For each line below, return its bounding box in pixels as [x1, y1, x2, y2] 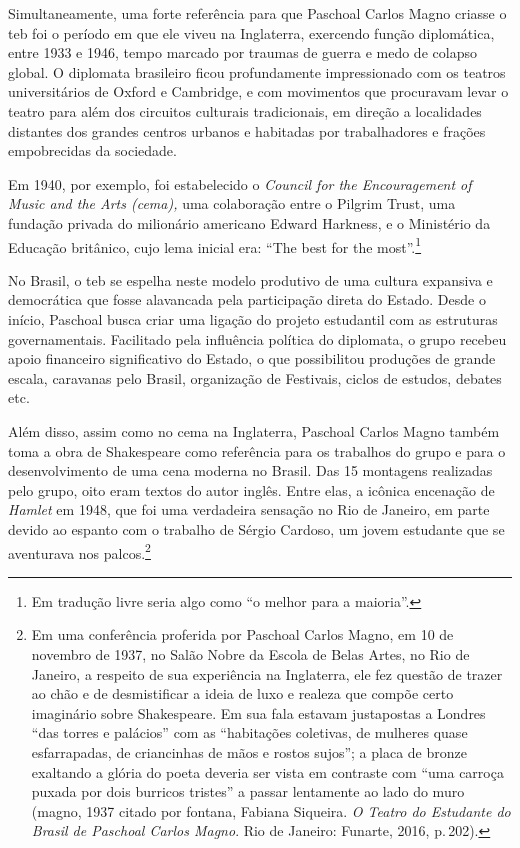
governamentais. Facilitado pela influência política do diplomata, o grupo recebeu [8, 328, 507, 349]
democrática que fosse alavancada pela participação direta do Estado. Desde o [8, 289, 486, 310]
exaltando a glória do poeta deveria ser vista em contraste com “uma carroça [31, 761, 504, 782]
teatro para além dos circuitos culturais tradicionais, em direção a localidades [8, 100, 482, 121]
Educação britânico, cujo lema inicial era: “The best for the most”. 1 [8, 233, 422, 257]
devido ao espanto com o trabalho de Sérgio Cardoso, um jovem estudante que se [8, 518, 505, 539]
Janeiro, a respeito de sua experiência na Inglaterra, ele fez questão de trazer [31, 663, 503, 684]
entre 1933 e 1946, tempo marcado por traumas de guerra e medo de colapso [8, 42, 477, 63]
